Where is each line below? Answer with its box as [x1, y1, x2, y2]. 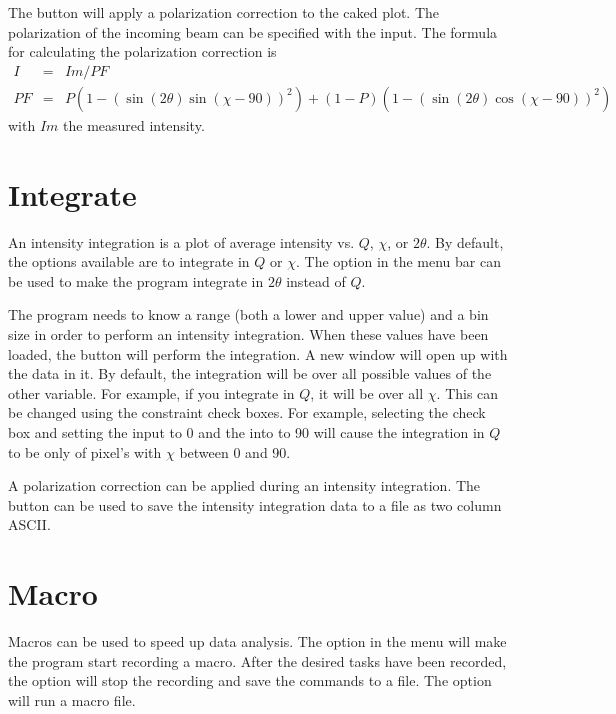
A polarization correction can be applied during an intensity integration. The [8, 475, 481, 496]
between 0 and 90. [179, 441, 291, 462]
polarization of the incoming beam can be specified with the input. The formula [8, 21, 498, 42]
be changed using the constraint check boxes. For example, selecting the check [8, 402, 486, 423]
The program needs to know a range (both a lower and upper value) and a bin [8, 304, 489, 325]
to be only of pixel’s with [8, 441, 162, 462]
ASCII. [8, 514, 51, 535]
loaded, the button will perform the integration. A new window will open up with [8, 343, 508, 364]
